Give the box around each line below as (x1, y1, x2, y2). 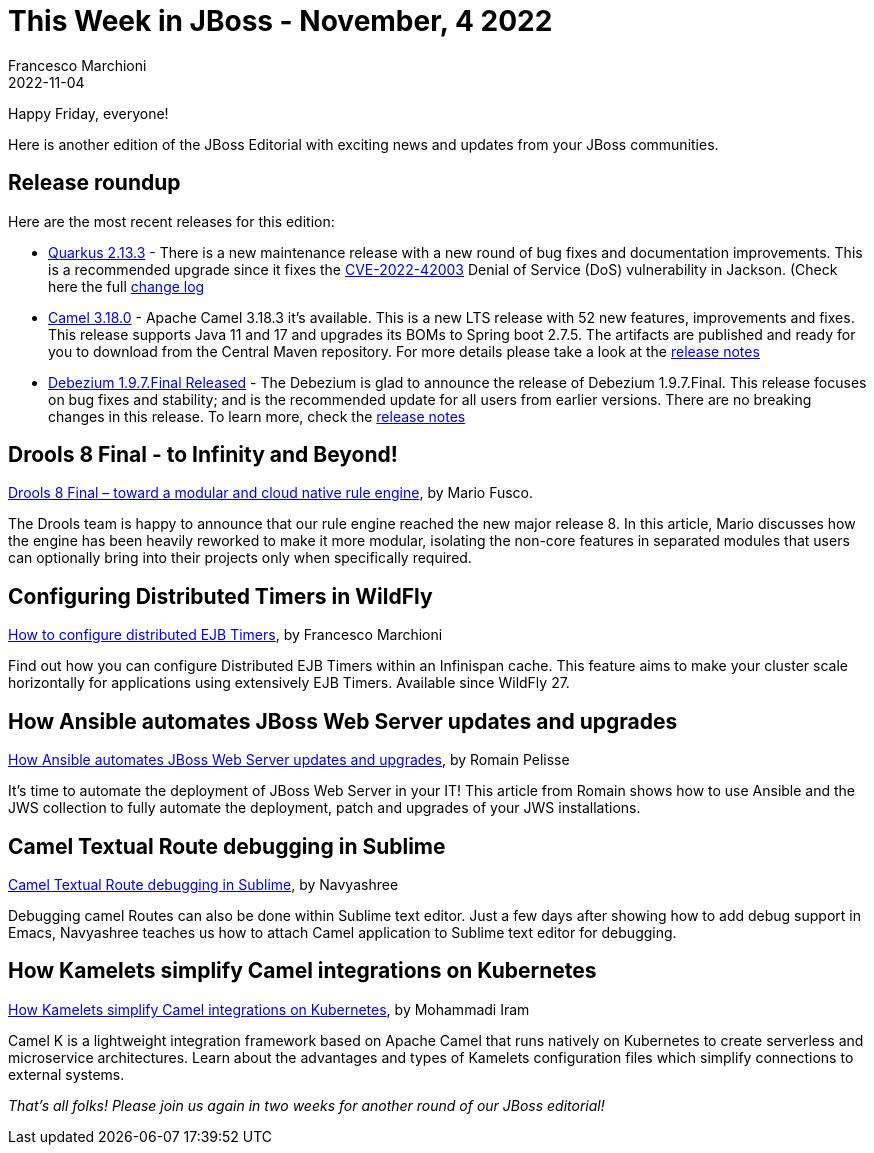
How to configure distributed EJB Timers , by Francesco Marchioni (8, 626, 443, 644)
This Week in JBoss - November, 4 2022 (8, 4, 553, 38)
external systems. (8, 1065, 125, 1083)
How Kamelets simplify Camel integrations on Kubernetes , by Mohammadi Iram (8, 1000, 530, 1018)
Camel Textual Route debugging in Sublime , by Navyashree (8, 875, 399, 893)
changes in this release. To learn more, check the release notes (48, 407, 466, 425)
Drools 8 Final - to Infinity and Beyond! (8, 442, 398, 468)
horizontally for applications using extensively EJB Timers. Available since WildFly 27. (8, 674, 570, 692)
